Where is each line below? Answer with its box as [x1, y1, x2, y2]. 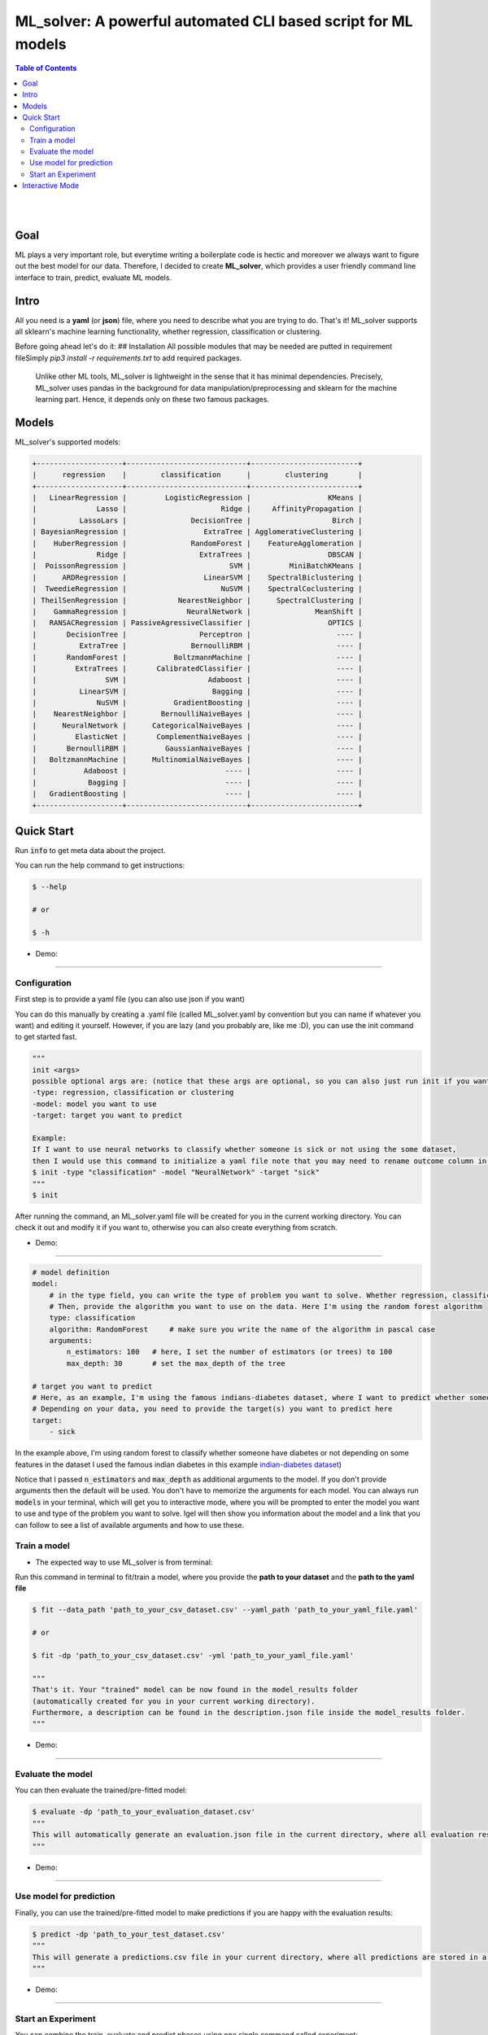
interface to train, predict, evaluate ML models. [15, 273, 172, 282]
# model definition [32, 1267, 110, 1277]
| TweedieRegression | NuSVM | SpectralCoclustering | [32, 584, 363, 593]
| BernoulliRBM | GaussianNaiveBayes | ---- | [32, 743, 363, 753]
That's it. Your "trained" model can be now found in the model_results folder [32, 1685, 359, 1695]
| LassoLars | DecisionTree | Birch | [32, 515, 363, 525]
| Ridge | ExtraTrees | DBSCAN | [32, 549, 363, 559]
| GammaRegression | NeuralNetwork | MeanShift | [32, 606, 363, 616]
